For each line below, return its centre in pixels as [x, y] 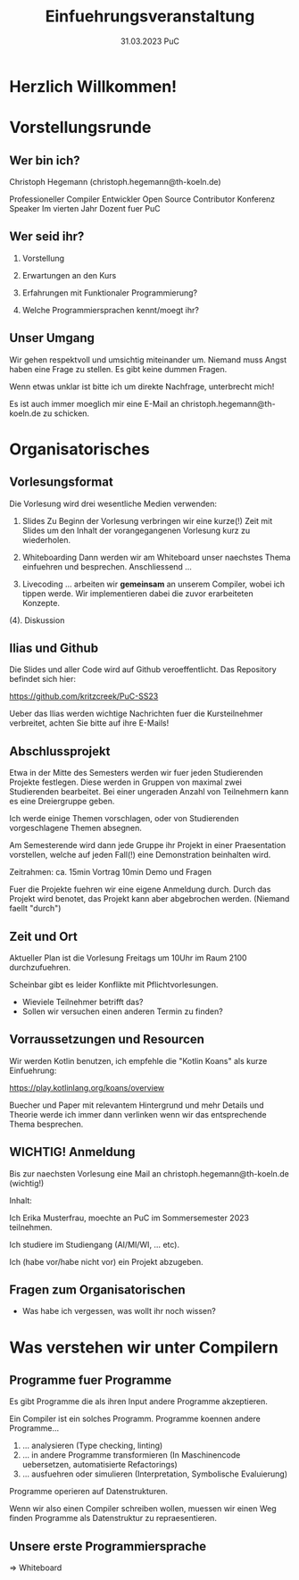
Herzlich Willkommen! [93, 86]
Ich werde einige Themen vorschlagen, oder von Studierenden [124, 819]
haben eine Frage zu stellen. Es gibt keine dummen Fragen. [118, 369]
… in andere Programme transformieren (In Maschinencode [131, 1455]
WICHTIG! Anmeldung [72, 1152]
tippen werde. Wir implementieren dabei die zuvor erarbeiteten [137, 593]
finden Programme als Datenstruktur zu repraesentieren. [113, 1518]
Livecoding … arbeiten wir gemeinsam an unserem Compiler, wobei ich [154, 584]
